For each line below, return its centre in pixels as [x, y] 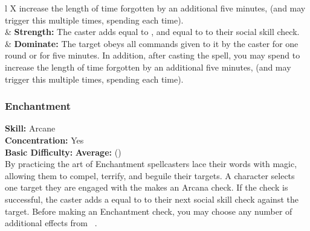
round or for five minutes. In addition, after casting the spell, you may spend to [153, 55]
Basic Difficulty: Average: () [63, 152]
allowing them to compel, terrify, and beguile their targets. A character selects [150, 175]
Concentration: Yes [44, 140]
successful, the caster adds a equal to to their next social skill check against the [152, 199]
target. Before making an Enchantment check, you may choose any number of [149, 211]
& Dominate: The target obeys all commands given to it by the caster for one [152, 43]
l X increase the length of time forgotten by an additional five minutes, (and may [155, 8]
